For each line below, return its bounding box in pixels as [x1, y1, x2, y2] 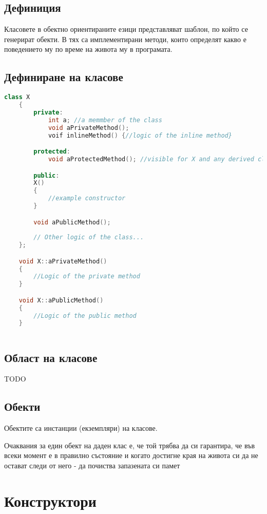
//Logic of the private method [33, 273, 140, 280]
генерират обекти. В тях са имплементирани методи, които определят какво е [4, 33, 246, 44]
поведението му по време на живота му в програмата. [4, 44, 173, 54]
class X [4, 93, 30, 101]
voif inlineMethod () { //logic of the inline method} [48, 131, 232, 139]
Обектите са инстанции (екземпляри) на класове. [4, 423, 158, 433]
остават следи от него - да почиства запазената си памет [4, 460, 180, 470]
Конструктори [4, 490, 97, 511]
